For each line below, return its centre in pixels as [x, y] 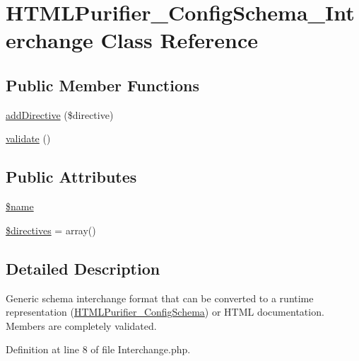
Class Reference [179, 40]
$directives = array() [51, 230]
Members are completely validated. [81, 325]
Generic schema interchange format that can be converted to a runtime [160, 298]
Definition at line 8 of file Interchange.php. [98, 349]
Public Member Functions [102, 85]
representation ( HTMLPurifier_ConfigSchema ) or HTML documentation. [165, 312]
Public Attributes [71, 177]
